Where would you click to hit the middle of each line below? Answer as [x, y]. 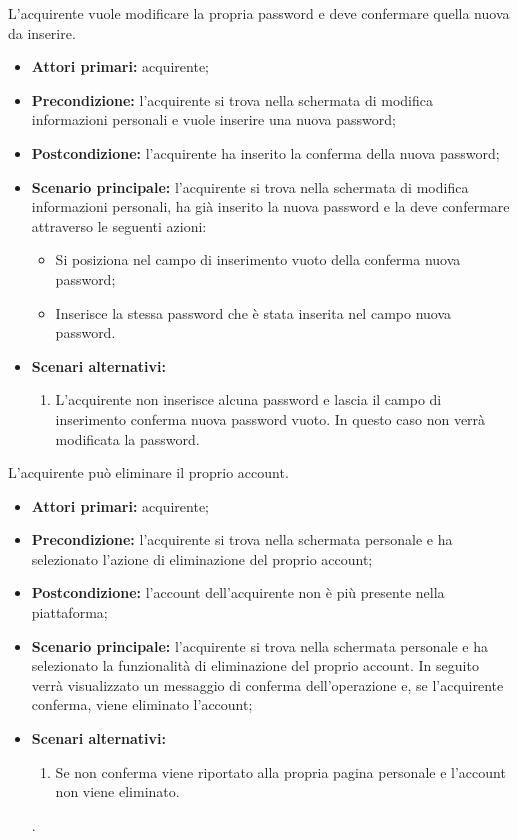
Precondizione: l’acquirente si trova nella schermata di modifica [232, 99]
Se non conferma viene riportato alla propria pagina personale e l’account [280, 771]
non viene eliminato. [117, 791]
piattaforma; [69, 612]
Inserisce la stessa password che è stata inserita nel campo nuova [253, 312]
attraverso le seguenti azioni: [119, 225]
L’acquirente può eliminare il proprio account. [148, 472]
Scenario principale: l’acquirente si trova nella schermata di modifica [250, 186]
